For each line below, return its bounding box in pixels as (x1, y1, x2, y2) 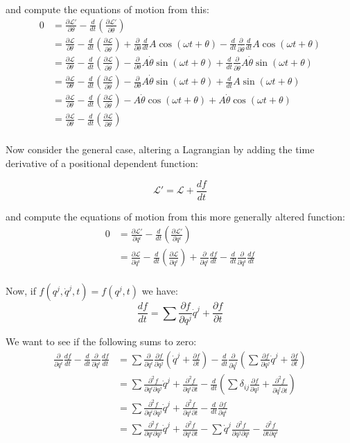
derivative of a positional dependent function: (6, 156, 198, 171)
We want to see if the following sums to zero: (6, 334, 197, 349)
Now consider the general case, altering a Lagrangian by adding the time (6, 142, 315, 157)
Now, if (6, 284, 36, 298)
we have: (141, 284, 178, 298)
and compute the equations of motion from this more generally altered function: (6, 209, 345, 223)
